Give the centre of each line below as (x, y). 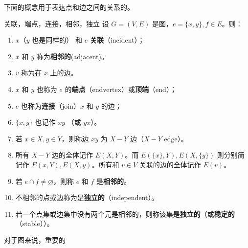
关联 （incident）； (117, 40)
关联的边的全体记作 (170, 164)
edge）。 (176, 138)
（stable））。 (34, 223)
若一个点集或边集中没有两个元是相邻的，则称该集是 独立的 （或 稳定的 (125, 214)
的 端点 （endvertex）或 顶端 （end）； (121, 89)
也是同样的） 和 (57, 40)
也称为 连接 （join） (50, 105)
